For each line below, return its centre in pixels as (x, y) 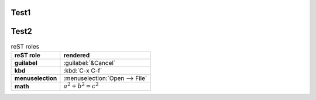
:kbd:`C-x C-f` (83, 70)
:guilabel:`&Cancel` (90, 63)
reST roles (25, 46)
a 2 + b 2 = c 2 (81, 85)
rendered (77, 55)
